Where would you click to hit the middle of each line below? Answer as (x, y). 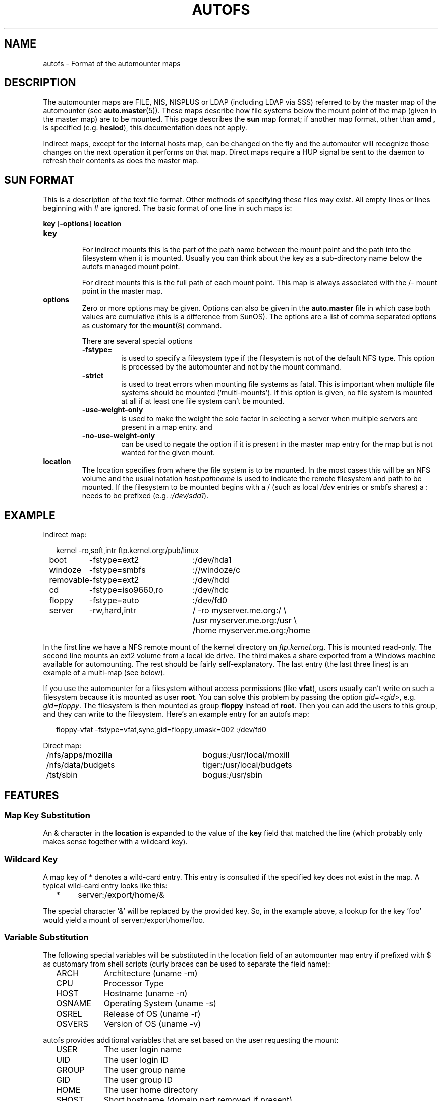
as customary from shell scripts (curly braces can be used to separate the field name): (187, 964)
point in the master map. (122, 291)
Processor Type (134, 983)
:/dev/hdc (211, 590)
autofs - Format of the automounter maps (112, 63)
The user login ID (136, 1059)
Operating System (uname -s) (160, 1003)
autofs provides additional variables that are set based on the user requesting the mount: (191, 1040)
